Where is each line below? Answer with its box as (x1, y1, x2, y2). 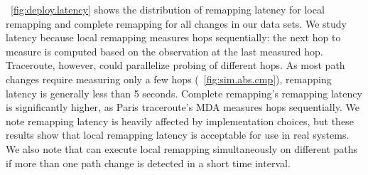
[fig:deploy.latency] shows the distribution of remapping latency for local (11, 2, 325, 16)
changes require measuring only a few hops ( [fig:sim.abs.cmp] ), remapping (6, 71, 332, 86)
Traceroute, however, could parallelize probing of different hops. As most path (6, 58, 345, 73)
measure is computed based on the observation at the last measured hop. (6, 43, 323, 58)
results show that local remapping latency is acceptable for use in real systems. (6, 127, 350, 142)
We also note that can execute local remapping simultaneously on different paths (6, 141, 358, 156)
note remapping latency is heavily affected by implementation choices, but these (6, 113, 354, 128)
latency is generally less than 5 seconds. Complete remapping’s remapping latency (6, 85, 362, 100)
